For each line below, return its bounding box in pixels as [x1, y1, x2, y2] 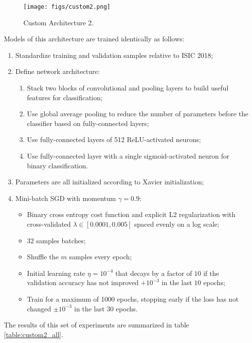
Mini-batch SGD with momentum [15, 193, 116, 203]
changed [27, 303, 51, 313]
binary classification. [27, 160, 88, 170]
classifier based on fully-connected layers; [27, 118, 149, 128]
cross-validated [27, 218, 71, 229]
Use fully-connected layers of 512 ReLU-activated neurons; [27, 134, 201, 144]
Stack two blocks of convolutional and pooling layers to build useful [27, 83, 229, 93]
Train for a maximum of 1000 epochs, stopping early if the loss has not [27, 293, 239, 304]
